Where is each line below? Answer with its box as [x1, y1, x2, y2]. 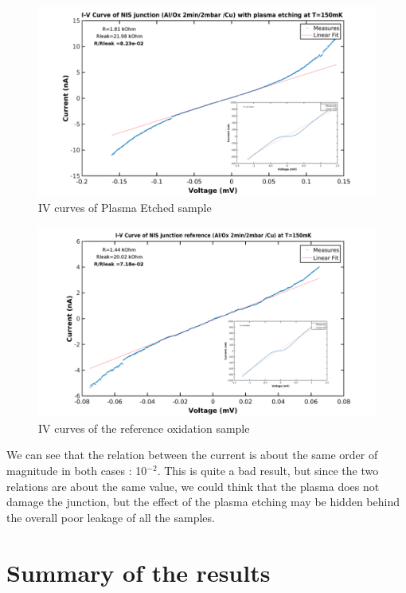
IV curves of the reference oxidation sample [38, 419, 250, 436]
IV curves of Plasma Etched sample [38, 199, 212, 216]
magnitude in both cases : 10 [6, 461, 147, 478]
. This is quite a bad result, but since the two [157, 461, 379, 478]
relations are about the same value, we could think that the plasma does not [6, 477, 380, 494]
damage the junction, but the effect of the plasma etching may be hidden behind [6, 493, 400, 510]
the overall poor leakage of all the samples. [6, 509, 215, 525]
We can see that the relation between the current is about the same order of [6, 446, 378, 463]
